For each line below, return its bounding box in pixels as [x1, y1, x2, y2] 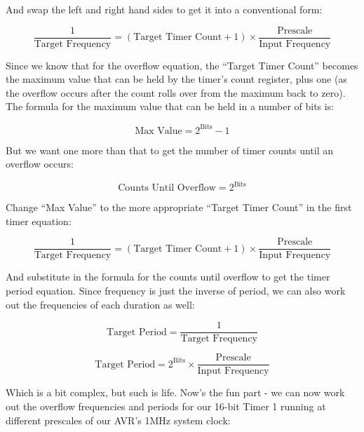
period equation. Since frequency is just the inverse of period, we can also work [6, 283, 346, 298]
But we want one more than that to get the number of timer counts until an [6, 142, 334, 157]
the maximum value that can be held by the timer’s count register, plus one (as [6, 72, 347, 86]
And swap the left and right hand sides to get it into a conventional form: [6, 2, 323, 16]
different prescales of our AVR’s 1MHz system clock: [6, 412, 231, 427]
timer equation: [6, 213, 72, 228]
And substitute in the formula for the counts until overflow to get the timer [6, 269, 330, 284]
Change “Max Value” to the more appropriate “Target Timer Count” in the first [6, 200, 352, 215]
